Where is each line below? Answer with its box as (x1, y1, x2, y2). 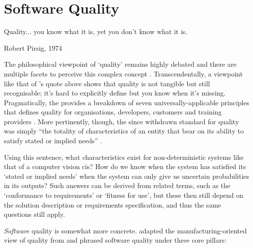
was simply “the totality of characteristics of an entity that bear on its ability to (4, 126, 244, 136)
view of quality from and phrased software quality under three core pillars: (4, 235, 227, 245)
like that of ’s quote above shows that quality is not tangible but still (4, 78, 210, 88)
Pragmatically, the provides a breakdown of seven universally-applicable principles (4, 97, 250, 107)
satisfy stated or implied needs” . (4, 135, 102, 146)
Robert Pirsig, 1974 (4, 42, 62, 53)
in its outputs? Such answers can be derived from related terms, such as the (4, 180, 231, 191)
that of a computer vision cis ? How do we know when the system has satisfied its (4, 161, 246, 172)
